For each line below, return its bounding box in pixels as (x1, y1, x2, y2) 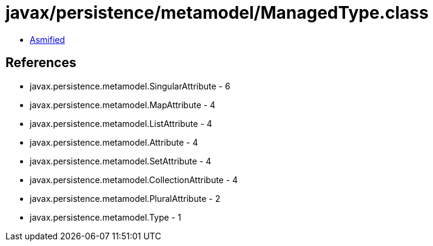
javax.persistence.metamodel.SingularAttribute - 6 (30, 80, 230, 91)
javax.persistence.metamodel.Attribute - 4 (30, 137, 198, 147)
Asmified (30, 34, 65, 45)
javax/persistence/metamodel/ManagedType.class (5, 2, 429, 23)
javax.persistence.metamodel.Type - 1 (30, 212, 181, 222)
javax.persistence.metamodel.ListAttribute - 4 (30, 118, 212, 129)
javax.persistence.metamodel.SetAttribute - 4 (30, 155, 212, 166)
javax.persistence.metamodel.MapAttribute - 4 (30, 99, 216, 110)
